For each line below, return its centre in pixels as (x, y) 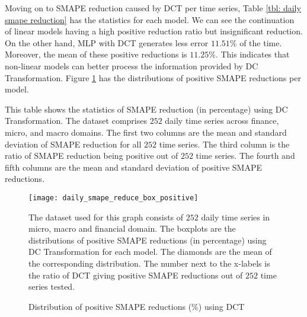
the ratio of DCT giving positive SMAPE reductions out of (136, 275)
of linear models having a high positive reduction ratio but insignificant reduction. (154, 31)
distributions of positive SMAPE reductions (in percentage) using (148, 240)
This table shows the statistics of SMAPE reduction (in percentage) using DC (146, 109)
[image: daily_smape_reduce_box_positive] (113, 198)
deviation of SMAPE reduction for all (73, 144)
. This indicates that (252, 54)
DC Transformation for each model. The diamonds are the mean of (150, 252)
